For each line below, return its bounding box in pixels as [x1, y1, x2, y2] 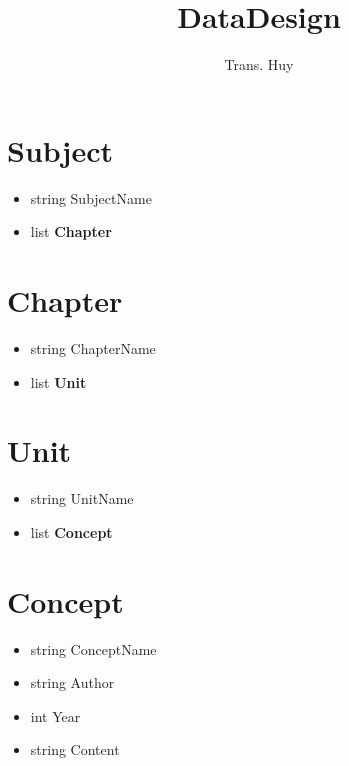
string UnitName [30, 488, 134, 509]
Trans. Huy [224, 54, 294, 75]
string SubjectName [30, 187, 152, 208]
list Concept [30, 521, 113, 542]
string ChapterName [30, 337, 156, 358]
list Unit [30, 371, 87, 392]
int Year [30, 705, 81, 726]
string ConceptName [30, 638, 157, 659]
